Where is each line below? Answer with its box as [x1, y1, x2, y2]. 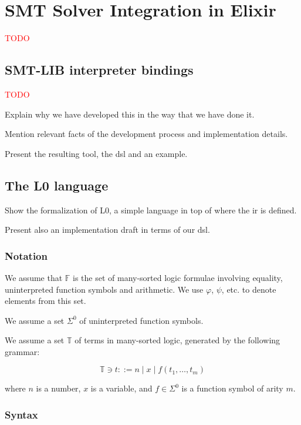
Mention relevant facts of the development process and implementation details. [5, 128, 288, 140]
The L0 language [5, 176, 109, 194]
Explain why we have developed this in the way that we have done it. [5, 108, 255, 120]
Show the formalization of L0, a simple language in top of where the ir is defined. [5, 203, 297, 216]
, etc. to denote [221, 283, 276, 295]
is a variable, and [90, 382, 153, 394]
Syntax [5, 407, 38, 421]
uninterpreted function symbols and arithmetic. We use [5, 283, 204, 295]
